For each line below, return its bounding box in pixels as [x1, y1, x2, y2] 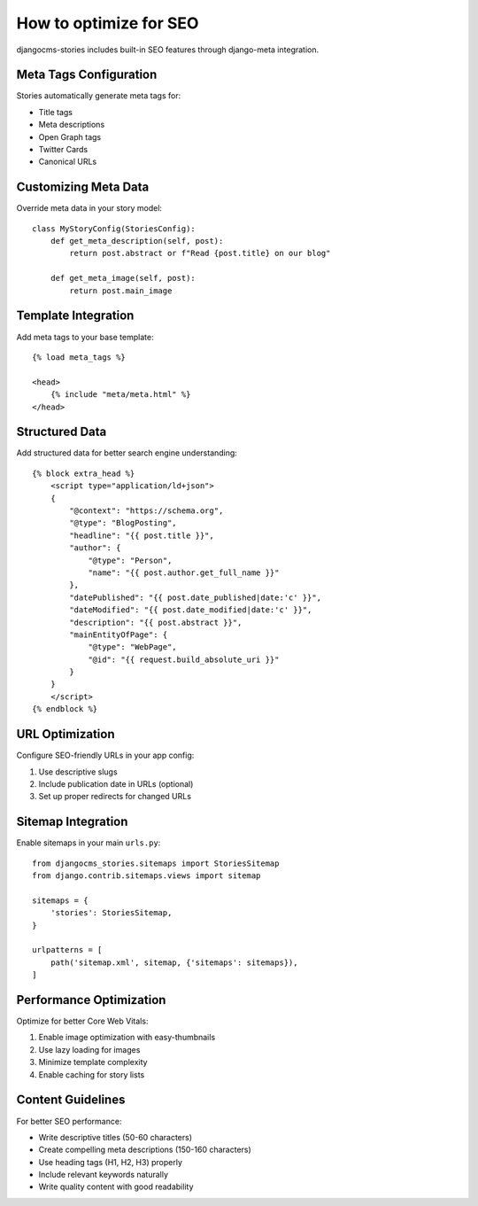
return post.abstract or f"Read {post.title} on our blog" [69, 248, 331, 259]
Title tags [38, 106, 73, 117]
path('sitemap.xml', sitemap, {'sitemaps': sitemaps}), [50, 957, 298, 968]
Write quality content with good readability [38, 1181, 194, 1192]
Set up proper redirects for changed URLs [38, 791, 192, 802]
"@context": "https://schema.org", [69, 505, 224, 516]
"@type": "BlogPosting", [69, 518, 177, 528]
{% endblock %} [32, 704, 98, 714]
